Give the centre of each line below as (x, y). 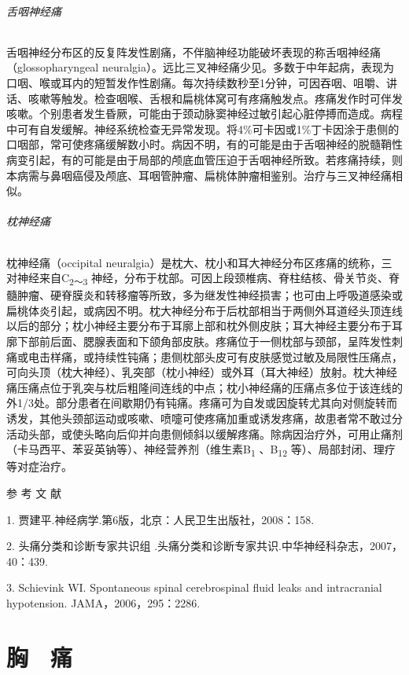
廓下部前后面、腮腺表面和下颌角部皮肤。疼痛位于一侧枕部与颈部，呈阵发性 (199, 341)
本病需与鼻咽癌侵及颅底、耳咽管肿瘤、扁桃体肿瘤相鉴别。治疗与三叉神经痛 (199, 175)
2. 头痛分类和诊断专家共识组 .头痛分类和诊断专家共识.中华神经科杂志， (188, 546)
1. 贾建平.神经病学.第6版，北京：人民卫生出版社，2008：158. (160, 519)
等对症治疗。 (39, 466)
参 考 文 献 (34, 492)
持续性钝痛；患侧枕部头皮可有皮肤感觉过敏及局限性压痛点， (248, 356)
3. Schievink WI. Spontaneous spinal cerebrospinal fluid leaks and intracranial (194, 587)
